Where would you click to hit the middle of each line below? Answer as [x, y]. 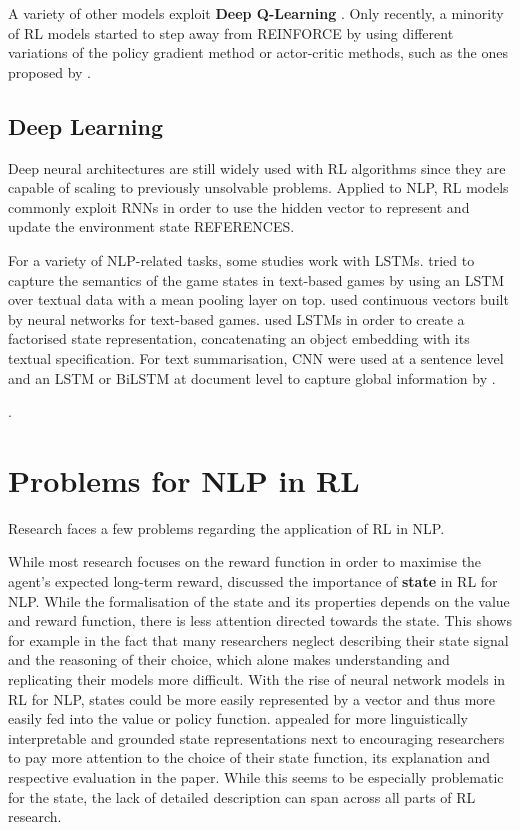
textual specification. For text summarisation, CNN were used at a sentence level [256, 357]
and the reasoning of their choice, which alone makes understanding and [229, 659]
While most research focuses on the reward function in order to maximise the [245, 561]
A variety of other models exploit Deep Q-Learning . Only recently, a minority [256, 13]
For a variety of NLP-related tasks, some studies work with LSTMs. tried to [241, 259]
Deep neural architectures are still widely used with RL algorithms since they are [257, 167]
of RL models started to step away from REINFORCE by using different [231, 32]
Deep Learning [86, 125]
